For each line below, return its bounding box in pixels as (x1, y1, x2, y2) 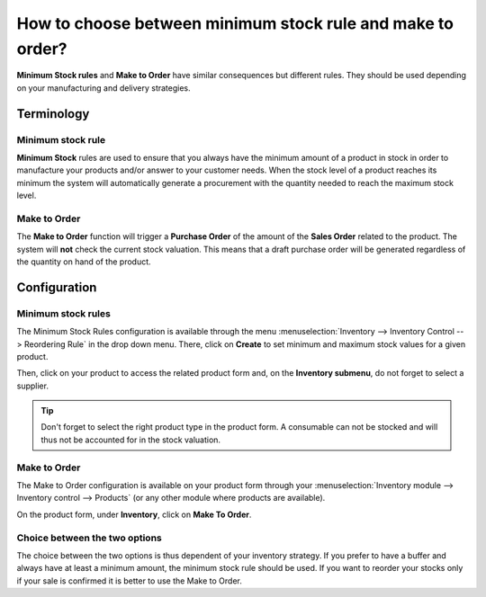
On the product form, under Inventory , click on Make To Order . (16, 509, 252, 520)
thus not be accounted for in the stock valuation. (40, 434, 220, 445)
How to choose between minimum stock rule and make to (16, 13, 454, 33)
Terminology (16, 106, 90, 121)
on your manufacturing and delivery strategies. (16, 82, 191, 94)
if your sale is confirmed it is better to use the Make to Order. (16, 575, 243, 586)
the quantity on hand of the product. (16, 256, 152, 267)
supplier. (16, 380, 49, 391)
